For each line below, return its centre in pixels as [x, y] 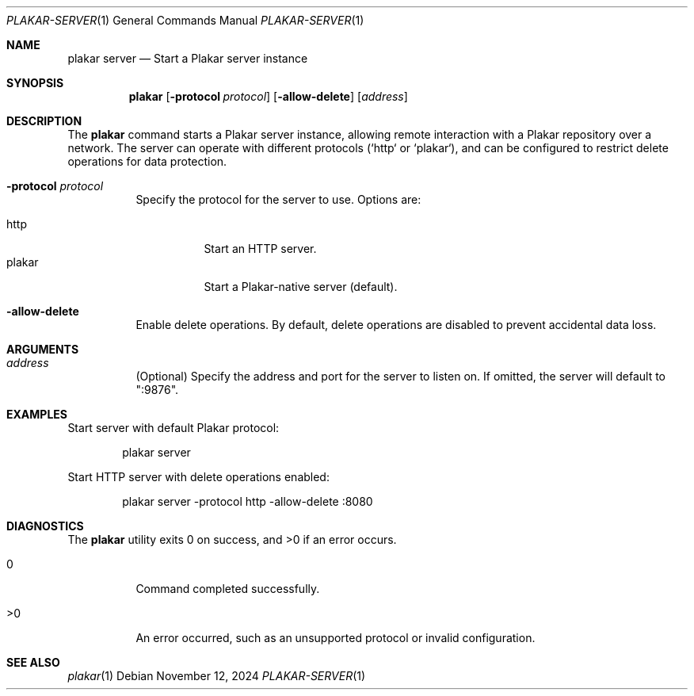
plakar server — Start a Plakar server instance [188, 58]
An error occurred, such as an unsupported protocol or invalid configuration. [336, 638]
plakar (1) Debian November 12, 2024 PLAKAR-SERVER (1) [217, 676]
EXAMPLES [37, 414]
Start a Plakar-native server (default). [301, 287]
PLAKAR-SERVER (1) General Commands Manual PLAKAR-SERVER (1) [185, 20]
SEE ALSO [33, 662]
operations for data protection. [147, 161]
